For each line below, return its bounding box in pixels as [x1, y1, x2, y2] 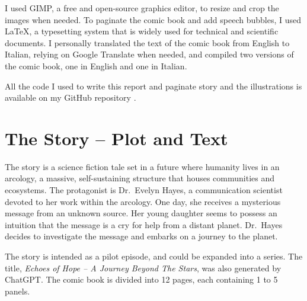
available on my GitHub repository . [5, 91, 136, 104]
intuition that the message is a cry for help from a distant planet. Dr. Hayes [5, 218, 283, 230]
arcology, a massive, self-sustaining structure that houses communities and [5, 172, 275, 184]
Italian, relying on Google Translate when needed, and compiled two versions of [5, 48, 294, 60]
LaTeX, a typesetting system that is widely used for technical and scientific [5, 25, 279, 37]
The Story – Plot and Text [5, 126, 228, 150]
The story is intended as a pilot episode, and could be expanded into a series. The [5, 250, 303, 262]
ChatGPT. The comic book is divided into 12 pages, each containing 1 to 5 [5, 273, 278, 286]
